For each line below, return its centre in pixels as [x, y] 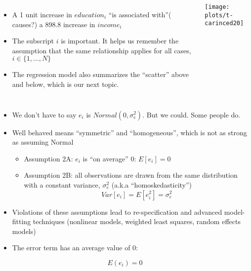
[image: [217, 7]
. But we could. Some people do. [191, 114]
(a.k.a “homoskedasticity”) [152, 184]
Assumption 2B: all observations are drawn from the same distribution [131, 175]
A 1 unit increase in [42, 14]
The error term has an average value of [71, 248]
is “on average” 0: [109, 158]
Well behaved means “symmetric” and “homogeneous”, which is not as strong [129, 132]
